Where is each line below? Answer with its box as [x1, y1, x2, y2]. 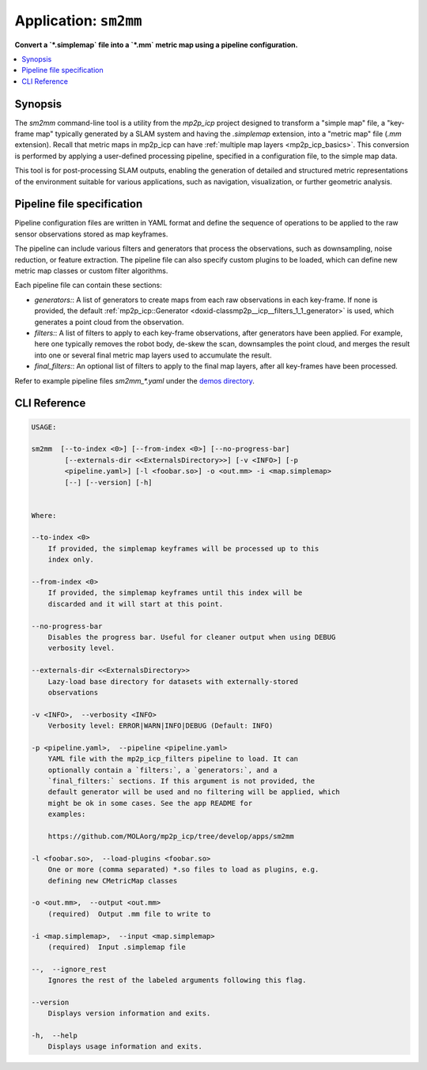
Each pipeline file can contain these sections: [14, 281, 162, 290]
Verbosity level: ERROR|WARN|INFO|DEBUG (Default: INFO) [47, 721, 274, 731]
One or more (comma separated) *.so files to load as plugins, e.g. [47, 865, 319, 874]
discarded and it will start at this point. [47, 599, 224, 608]
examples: [47, 810, 86, 819]
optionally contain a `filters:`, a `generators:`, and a [47, 766, 278, 774]
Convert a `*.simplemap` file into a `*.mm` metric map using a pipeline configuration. [14, 40, 298, 49]
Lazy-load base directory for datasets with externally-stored [47, 677, 299, 686]
